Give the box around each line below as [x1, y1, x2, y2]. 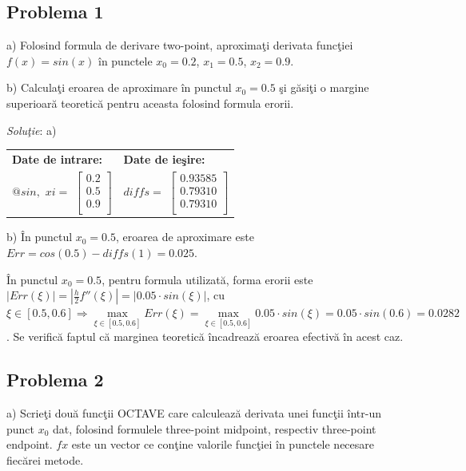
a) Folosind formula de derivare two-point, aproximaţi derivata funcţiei [6, 37, 353, 53]
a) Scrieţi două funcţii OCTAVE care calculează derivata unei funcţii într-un [6, 405, 381, 422]
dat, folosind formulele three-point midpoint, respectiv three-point [53, 420, 376, 437]
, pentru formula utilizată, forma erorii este [102, 271, 313, 287]
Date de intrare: [12, 150, 103, 167]
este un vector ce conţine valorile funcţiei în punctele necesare [71, 436, 375, 453]
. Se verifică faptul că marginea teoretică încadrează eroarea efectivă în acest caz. [6, 328, 404, 345]
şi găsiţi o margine [279, 79, 369, 96]
